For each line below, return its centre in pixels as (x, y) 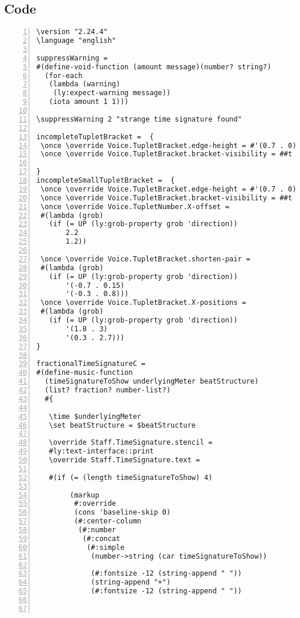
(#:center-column (108, 521)
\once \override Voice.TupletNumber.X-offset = (135, 206)
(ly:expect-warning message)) (112, 93)
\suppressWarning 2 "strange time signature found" (139, 119)
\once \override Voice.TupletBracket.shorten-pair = (146, 259)
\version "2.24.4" (72, 32)
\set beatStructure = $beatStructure (122, 425)
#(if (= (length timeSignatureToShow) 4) (131, 477)
